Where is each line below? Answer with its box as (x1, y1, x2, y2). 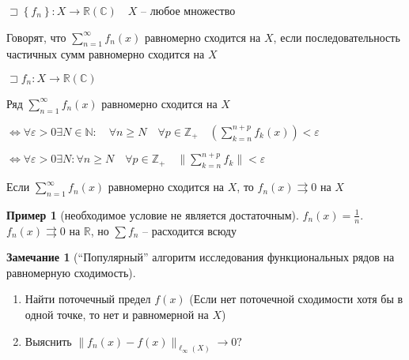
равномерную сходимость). (6, 264, 136, 280)
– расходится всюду (142, 222, 237, 238)
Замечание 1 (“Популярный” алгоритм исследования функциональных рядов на (6, 249, 395, 265)
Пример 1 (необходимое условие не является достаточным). (6, 206, 299, 223)
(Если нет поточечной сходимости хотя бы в (189, 291, 403, 307)
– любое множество (141, 2, 236, 18)
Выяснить (25, 332, 72, 349)
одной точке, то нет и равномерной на (25, 306, 209, 323)
